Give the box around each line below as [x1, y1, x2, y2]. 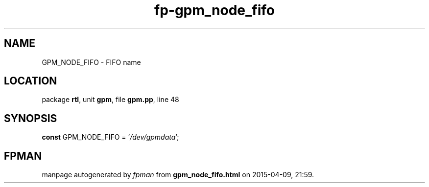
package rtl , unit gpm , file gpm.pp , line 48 [42, 95, 179, 104]
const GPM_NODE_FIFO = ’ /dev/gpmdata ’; [42, 133, 179, 142]
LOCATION [4, 75, 57, 87]
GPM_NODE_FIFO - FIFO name [42, 58, 141, 66]
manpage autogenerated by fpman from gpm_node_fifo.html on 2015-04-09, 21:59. [42, 170, 314, 179]
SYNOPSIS [4, 112, 57, 125]
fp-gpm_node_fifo [154, 2, 275, 19]
